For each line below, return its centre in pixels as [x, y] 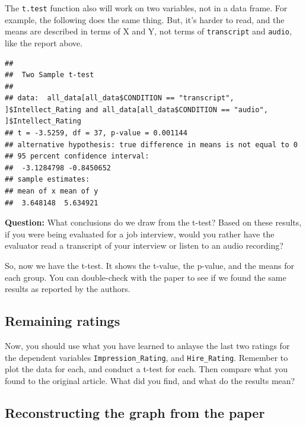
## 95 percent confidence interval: [77, 156]
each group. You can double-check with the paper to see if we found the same [146, 277]
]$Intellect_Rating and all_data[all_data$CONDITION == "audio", [136, 110]
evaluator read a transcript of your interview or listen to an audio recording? [144, 245]
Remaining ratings [63, 321]
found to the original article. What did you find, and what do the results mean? [150, 380]
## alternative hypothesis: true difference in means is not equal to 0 [151, 145]
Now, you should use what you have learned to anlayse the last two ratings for [147, 345]
